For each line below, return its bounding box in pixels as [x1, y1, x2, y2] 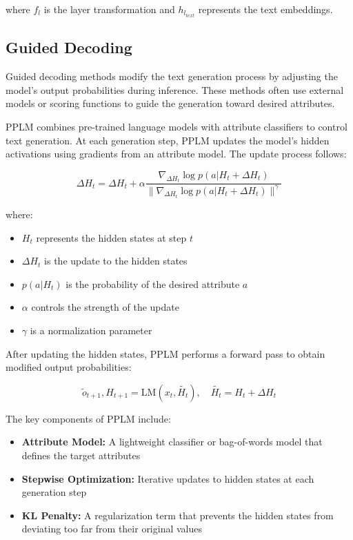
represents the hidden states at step [36, 230, 187, 244]
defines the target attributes [21, 448, 141, 463]
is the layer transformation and [43, 2, 175, 16]
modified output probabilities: [6, 360, 132, 374]
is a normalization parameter [30, 323, 152, 338]
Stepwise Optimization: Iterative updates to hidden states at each [21, 471, 314, 485]
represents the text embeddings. [198, 2, 333, 16]
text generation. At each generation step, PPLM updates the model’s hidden [6, 133, 330, 147]
